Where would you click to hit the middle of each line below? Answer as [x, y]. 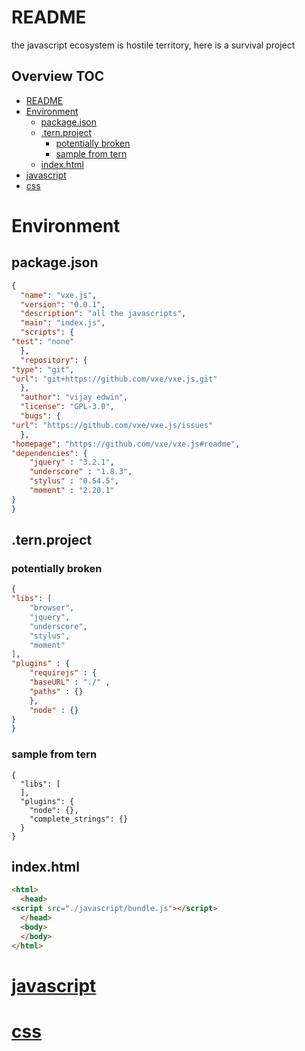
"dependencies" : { [49, 453]
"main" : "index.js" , [63, 323]
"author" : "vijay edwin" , [74, 397]
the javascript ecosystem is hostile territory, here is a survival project [153, 45]
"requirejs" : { [63, 673]
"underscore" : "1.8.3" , [81, 472]
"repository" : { [54, 360]
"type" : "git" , [43, 369]
